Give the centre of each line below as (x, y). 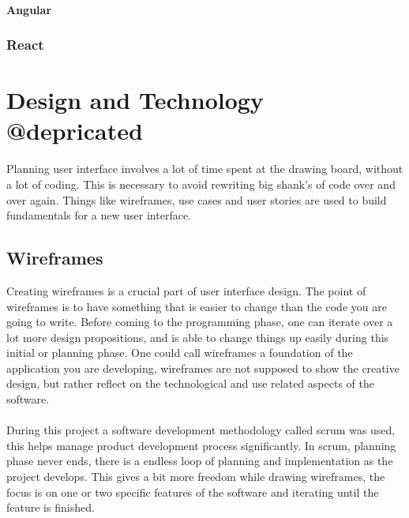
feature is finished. (51, 507)
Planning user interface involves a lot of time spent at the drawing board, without (205, 169)
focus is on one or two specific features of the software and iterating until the (193, 492)
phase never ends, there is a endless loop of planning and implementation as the (200, 461)
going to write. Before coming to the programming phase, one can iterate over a (200, 322)
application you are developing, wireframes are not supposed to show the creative (203, 368)
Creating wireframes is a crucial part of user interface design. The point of (186, 290)
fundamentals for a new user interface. (99, 215)
